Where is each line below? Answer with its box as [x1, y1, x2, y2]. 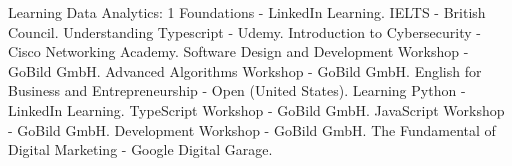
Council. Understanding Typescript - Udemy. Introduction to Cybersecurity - [8, 21, 481, 42]
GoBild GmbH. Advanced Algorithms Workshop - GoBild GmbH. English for [8, 60, 482, 81]
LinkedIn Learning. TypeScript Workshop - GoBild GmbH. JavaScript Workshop [8, 99, 505, 120]
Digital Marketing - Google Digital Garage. [8, 139, 273, 160]
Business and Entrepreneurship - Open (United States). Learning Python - [8, 80, 466, 101]
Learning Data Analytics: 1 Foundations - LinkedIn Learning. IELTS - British [8, 2, 486, 22]
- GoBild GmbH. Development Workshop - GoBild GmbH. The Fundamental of [8, 119, 496, 140]
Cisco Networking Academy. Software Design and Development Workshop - [8, 41, 469, 62]
